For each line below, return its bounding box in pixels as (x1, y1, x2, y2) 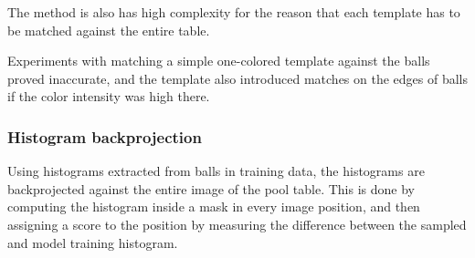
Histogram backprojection (7, 125, 202, 148)
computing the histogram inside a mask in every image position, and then (7, 197, 420, 216)
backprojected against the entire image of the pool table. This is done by (7, 179, 415, 198)
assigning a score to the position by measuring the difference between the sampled (7, 214, 467, 233)
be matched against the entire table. (7, 20, 210, 39)
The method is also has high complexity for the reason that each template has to (7, 3, 460, 21)
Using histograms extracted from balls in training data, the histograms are (7, 161, 425, 181)
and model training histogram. (7, 232, 178, 252)
